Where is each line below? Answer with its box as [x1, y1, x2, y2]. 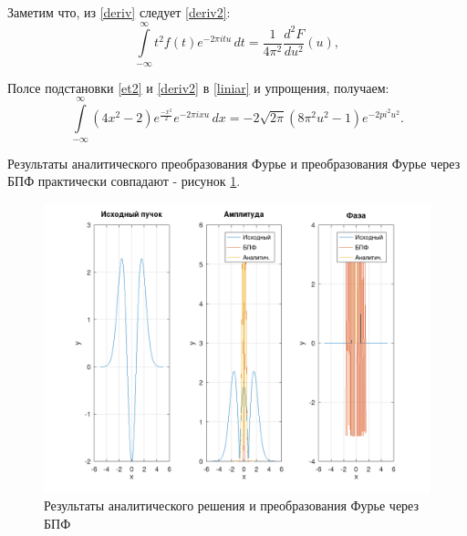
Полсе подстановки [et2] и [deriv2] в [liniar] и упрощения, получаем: [7, 77, 389, 97]
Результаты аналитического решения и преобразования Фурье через [44, 496, 420, 515]
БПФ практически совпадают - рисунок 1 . [7, 171, 241, 191]
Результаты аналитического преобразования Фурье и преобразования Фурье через [7, 153, 461, 172]
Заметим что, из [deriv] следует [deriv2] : [7, 3, 231, 21]
